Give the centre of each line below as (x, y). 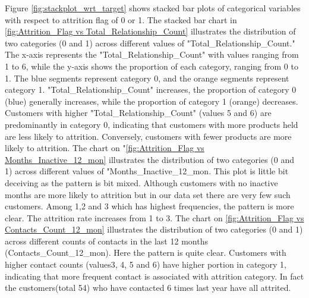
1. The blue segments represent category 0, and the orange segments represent (147, 78)
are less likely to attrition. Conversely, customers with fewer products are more (148, 136)
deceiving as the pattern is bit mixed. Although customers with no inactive (141, 182)
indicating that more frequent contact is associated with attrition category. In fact (154, 276)
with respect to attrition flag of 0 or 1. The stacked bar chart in (121, 19)
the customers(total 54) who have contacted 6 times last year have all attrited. (148, 288)
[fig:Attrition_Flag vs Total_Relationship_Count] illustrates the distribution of (150, 31)
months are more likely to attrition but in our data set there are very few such (148, 194)
